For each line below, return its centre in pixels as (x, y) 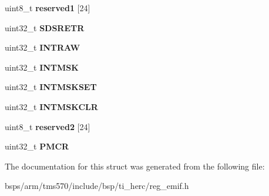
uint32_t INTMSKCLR (51, 106)
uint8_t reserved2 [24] (48, 126)
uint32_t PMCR (37, 146)
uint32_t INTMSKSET (51, 87)
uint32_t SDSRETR (45, 27)
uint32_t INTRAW (43, 47)
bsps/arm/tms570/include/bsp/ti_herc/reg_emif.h (97, 186)
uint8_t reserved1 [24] (48, 8)
